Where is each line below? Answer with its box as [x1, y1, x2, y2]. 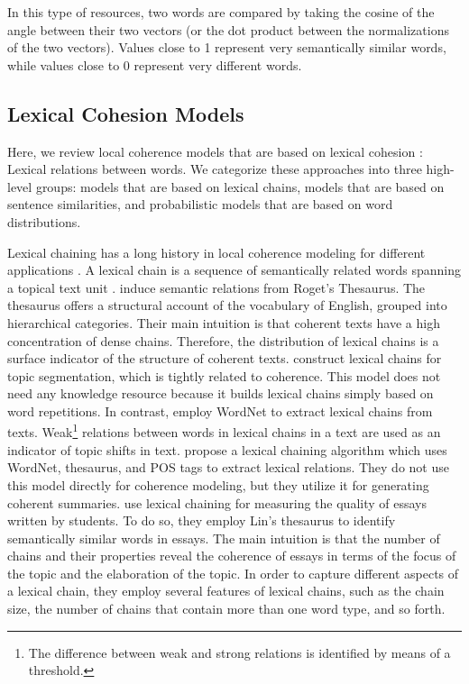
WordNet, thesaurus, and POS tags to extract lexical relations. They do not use [7, 458, 449, 477]
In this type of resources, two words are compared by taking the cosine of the [7, 3, 435, 21]
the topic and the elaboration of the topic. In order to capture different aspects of [7, 563, 459, 582]
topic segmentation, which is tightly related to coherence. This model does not [7, 366, 441, 385]
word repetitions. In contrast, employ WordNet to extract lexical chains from [7, 401, 433, 420]
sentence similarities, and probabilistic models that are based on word [7, 195, 393, 214]
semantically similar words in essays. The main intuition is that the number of [7, 528, 440, 547]
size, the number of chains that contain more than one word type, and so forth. [7, 599, 446, 618]
